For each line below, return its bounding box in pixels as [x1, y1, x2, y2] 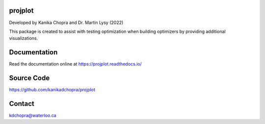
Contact [9, 99, 34, 108]
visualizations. [9, 35, 38, 41]
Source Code [9, 74, 50, 82]
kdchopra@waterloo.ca [9, 113, 56, 119]
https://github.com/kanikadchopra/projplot [9, 87, 96, 93]
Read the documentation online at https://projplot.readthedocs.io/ [9, 61, 142, 67]
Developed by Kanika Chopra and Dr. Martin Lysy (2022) [9, 20, 124, 25]
